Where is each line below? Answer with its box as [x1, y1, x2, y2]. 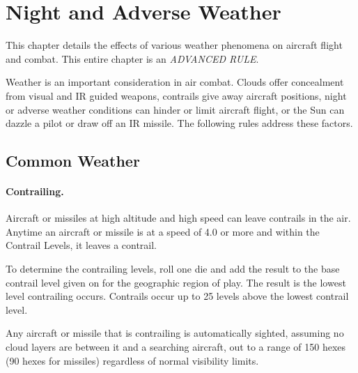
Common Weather [6, 150, 140, 172]
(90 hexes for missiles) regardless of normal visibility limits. [6, 353, 259, 367]
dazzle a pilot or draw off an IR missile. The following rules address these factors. [6, 116, 353, 130]
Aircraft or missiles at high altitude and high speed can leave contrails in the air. [6, 211, 351, 225]
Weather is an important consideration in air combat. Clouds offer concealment [6, 75, 344, 89]
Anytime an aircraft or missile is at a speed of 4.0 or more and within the [6, 224, 320, 238]
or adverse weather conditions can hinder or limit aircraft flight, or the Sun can [6, 102, 345, 116]
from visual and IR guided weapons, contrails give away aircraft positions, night [6, 88, 347, 102]
